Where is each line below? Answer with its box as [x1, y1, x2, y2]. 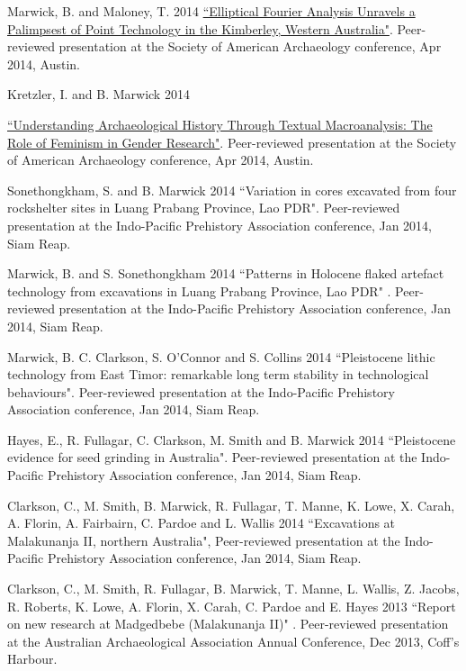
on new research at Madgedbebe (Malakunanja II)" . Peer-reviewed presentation [7, 614, 449, 633]
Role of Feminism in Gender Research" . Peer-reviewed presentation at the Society [7, 132, 457, 151]
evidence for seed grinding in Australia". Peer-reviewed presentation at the [7, 448, 417, 467]
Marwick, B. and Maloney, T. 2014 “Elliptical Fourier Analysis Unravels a [7, 2, 416, 20]
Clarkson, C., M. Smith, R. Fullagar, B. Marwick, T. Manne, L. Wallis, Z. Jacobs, [7, 579, 460, 598]
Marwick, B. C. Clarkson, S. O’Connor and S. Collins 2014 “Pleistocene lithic [7, 347, 435, 366]
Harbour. [7, 649, 58, 668]
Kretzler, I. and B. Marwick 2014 [7, 85, 190, 104]
